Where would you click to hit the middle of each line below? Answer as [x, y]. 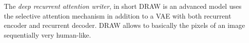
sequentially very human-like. [48, 34]
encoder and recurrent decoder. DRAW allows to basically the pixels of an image [124, 25]
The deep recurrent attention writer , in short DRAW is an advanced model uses [123, 6]
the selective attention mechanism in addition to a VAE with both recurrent [118, 15]
